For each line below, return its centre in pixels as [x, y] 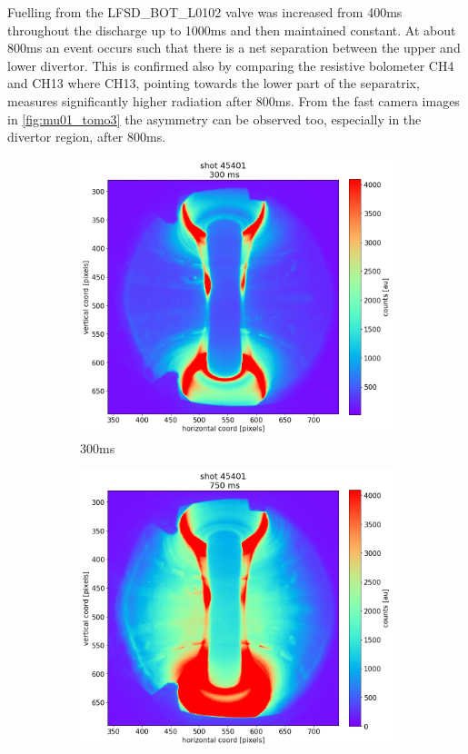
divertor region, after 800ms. [87, 137]
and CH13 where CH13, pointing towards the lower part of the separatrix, [214, 83]
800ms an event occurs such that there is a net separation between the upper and [234, 48]
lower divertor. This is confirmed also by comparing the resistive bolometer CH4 [231, 65]
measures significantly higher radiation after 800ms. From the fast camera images [234, 100]
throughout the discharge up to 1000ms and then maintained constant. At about [232, 30]
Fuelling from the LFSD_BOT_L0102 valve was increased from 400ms [205, 12]
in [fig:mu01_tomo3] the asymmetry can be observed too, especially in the [214, 119]
